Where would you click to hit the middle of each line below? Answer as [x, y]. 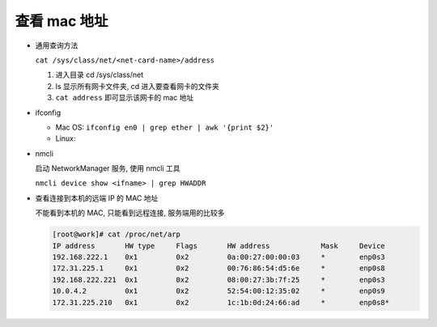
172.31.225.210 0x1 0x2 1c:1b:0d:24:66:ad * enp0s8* [221, 302]
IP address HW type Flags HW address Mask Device [219, 246]
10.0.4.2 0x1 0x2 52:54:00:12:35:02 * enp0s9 [219, 291]
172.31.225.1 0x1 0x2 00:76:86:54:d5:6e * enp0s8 [219, 268]
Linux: [66, 138]
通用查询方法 [57, 45]
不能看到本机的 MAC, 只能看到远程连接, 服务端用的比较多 [130, 213]
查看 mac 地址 [62, 21]
